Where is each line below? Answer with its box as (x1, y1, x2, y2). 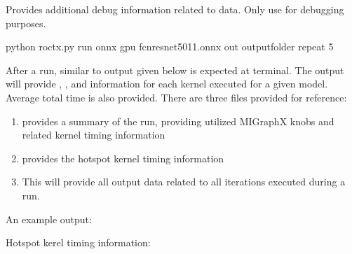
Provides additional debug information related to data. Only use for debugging (6, 2, 344, 16)
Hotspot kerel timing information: (6, 235, 151, 250)
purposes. (6, 15, 46, 30)
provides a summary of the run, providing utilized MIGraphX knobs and (22, 113, 334, 128)
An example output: (6, 211, 92, 226)
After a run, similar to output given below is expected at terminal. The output (6, 62, 344, 77)
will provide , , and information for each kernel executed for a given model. (6, 76, 328, 91)
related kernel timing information (22, 127, 165, 142)
